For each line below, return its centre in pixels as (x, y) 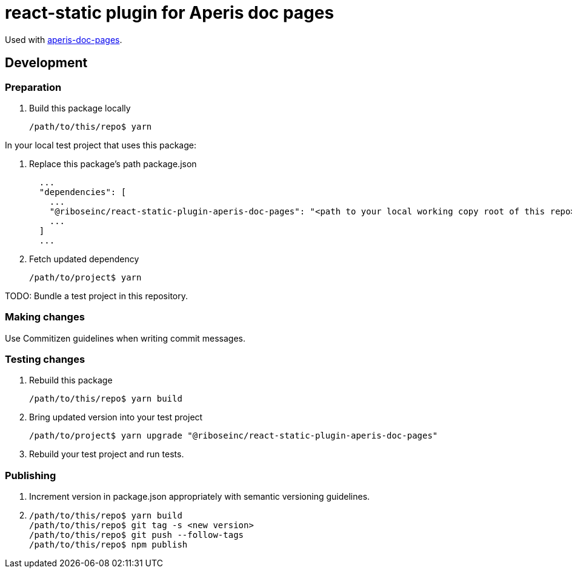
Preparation (33, 87)
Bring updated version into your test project (116, 417)
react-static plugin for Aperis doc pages (170, 13)
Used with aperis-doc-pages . (64, 39)
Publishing (31, 475)
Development (46, 63)
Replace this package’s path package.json (113, 164)
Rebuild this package (71, 380)
